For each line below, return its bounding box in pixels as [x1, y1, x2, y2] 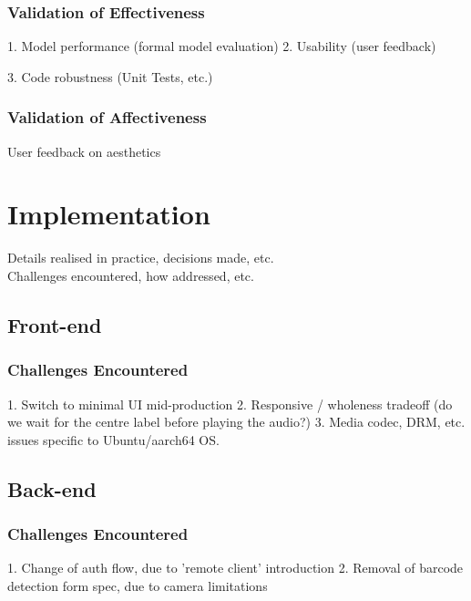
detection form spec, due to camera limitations [7, 575, 268, 595]
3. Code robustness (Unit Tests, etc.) [7, 67, 213, 86]
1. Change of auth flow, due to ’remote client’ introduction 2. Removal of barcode [7, 558, 464, 577]
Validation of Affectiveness [7, 106, 207, 129]
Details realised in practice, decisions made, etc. [7, 248, 274, 267]
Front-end [7, 310, 102, 338]
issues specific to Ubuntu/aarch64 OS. [7, 430, 220, 449]
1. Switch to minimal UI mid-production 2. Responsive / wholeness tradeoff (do [7, 394, 453, 413]
